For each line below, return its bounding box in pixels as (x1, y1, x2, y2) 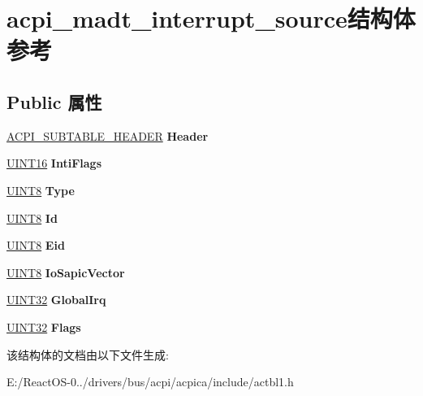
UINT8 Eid (6, 237, 65, 254)
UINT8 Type (6, 181, 75, 198)
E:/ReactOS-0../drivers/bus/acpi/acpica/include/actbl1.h (6, 373, 294, 390)
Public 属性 (6, 89, 102, 114)
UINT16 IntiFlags (6, 154, 102, 172)
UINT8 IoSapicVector (6, 263, 125, 281)
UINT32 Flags (6, 318, 81, 335)
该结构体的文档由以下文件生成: (6, 346, 169, 363)
